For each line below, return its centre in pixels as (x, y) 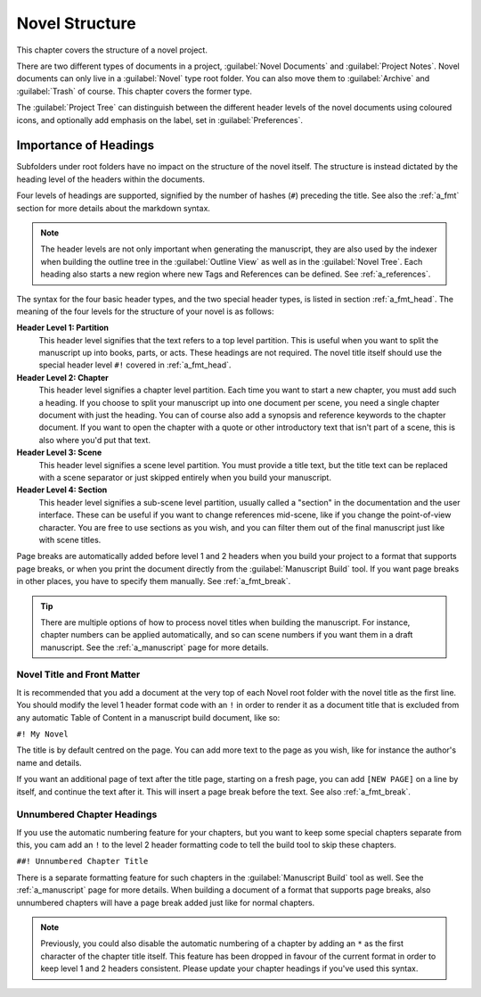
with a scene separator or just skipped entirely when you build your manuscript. (185, 478)
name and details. (49, 762)
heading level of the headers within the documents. (110, 179)
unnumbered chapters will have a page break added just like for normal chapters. (166, 902)
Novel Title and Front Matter (78, 675)
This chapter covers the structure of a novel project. (112, 50)
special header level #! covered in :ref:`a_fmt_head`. (135, 365)
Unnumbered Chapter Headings (87, 814)
